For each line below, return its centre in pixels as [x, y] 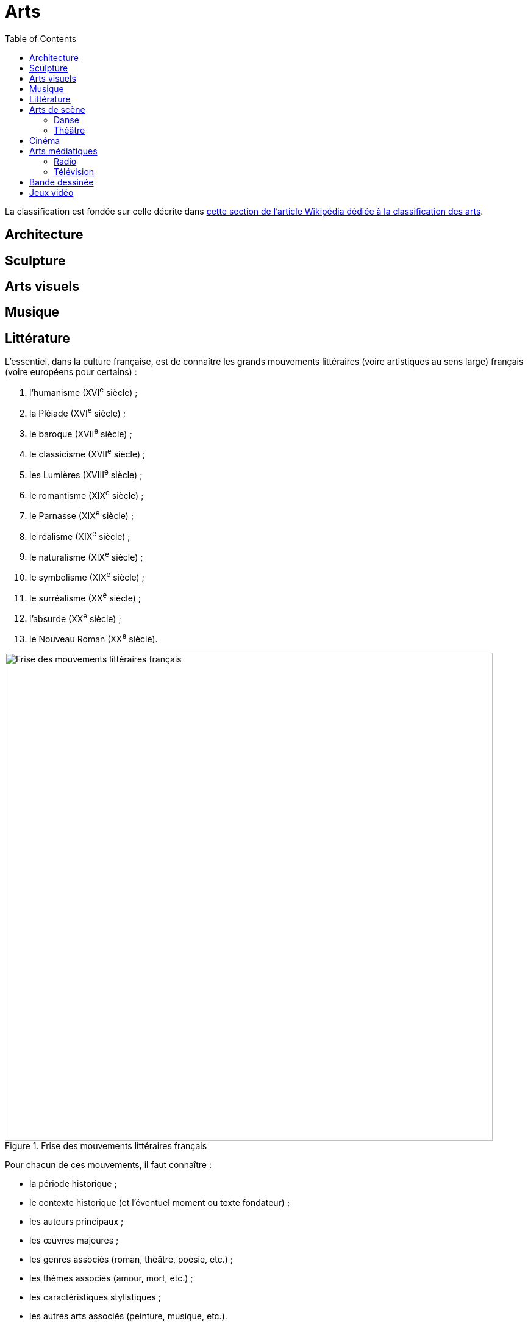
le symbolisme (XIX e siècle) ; [87, 576]
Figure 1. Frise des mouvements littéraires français [106, 1145]
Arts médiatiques [63, 151]
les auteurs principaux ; [77, 1221]
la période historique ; [73, 1183]
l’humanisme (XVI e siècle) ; [84, 392]
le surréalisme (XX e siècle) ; [85, 597]
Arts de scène [57, 109]
